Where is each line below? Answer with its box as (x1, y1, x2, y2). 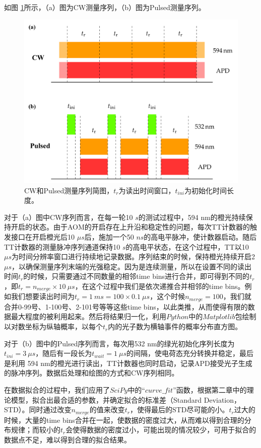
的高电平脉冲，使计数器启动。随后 (144, 232, 257, 242)
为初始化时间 (184, 185, 227, 195)
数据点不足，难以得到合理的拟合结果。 (4, 434, 131, 444)
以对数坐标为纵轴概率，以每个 (4, 321, 103, 332)
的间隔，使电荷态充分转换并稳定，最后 (126, 348, 254, 358)
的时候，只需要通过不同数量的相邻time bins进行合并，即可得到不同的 (23, 271, 250, 281)
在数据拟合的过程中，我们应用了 (4, 385, 110, 395)
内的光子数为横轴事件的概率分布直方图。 (108, 321, 242, 332)
